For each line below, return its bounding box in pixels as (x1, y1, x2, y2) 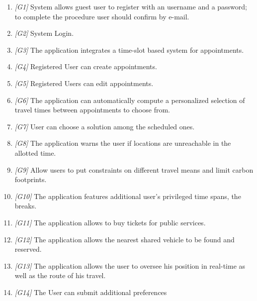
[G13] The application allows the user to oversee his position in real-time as (14, 260, 246, 271)
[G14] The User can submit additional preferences (14, 287, 167, 297)
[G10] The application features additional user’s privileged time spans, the (14, 191, 241, 201)
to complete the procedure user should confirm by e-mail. (14, 11, 189, 21)
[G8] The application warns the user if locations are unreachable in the (14, 138, 231, 148)
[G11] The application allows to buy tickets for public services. (14, 217, 206, 227)
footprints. (14, 174, 47, 185)
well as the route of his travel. (14, 270, 106, 281)
